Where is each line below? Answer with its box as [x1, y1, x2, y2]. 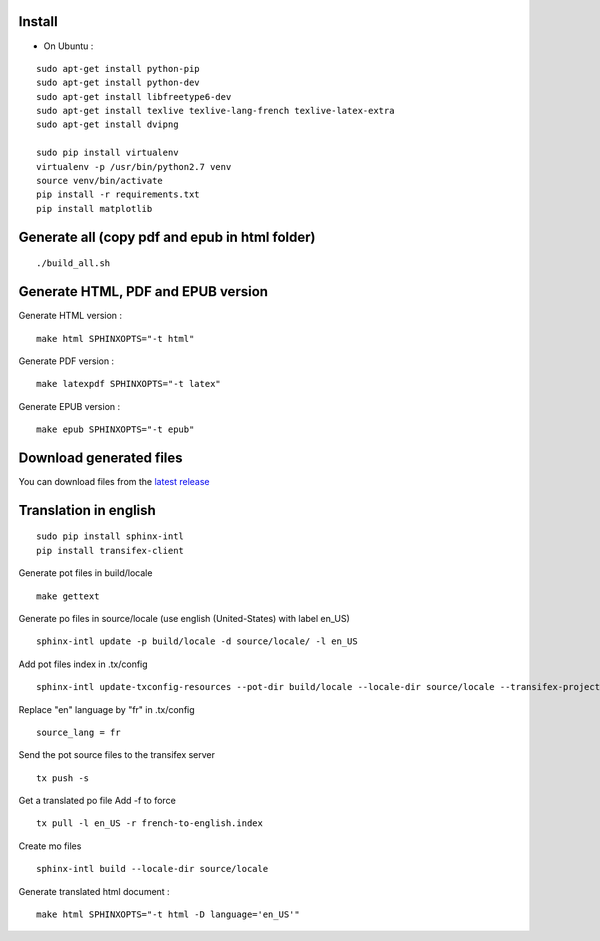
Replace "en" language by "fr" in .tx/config [18, 703, 195, 715]
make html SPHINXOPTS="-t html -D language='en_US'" [36, 909, 300, 920]
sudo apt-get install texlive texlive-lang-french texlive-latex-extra [36, 105, 395, 117]
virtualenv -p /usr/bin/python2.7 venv [36, 161, 232, 172]
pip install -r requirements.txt [36, 189, 200, 200]
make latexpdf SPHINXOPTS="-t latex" [36, 378, 222, 390]
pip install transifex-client [36, 545, 185, 556]
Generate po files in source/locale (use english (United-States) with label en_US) [18, 612, 350, 624]
